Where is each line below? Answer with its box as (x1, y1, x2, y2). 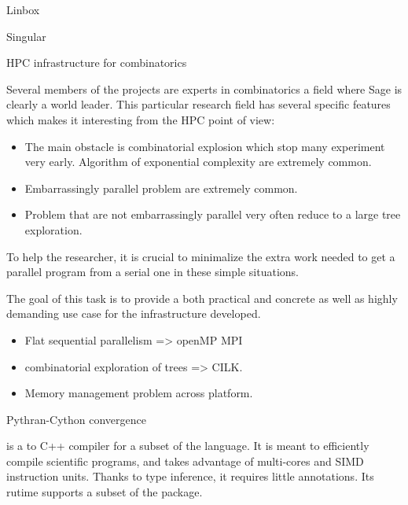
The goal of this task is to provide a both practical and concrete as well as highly (6, 289, 398, 306)
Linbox (6, 2, 40, 17)
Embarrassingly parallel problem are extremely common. (24, 179, 298, 196)
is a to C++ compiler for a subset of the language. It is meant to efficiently (6, 437, 369, 454)
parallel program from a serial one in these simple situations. (6, 264, 299, 280)
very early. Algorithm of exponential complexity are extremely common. (24, 153, 372, 170)
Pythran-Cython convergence (6, 411, 147, 427)
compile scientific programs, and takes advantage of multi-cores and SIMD (6, 452, 364, 469)
